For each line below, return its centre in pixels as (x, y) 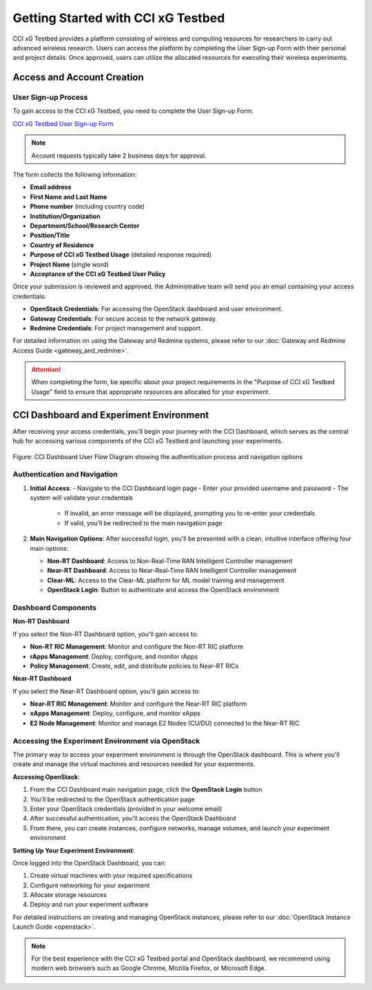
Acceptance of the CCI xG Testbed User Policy (98, 274)
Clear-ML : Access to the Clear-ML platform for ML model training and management (166, 580)
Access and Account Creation (78, 77)
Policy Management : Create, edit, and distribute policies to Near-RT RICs (134, 666)
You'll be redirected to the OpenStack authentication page (113, 799)
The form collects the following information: (75, 175)
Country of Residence (62, 245)
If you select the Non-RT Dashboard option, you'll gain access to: (105, 634)
